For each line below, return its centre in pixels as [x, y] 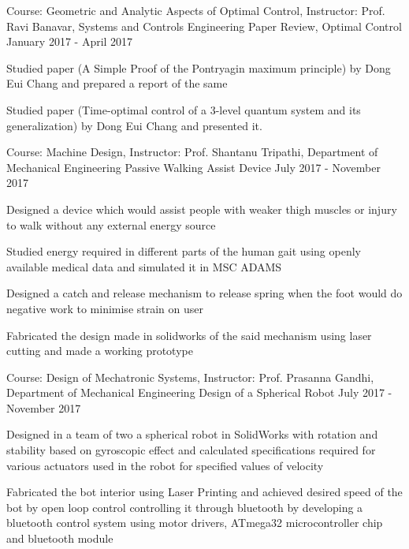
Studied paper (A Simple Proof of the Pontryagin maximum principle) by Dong [199, 67]
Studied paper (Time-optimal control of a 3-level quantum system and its [184, 109]
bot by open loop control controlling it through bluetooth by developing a [185, 507]
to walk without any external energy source [111, 224]
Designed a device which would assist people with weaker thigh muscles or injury [202, 209]
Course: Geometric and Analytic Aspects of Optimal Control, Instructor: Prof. [196, 10]
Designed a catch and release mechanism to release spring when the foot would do [204, 293]
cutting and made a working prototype [100, 351]
